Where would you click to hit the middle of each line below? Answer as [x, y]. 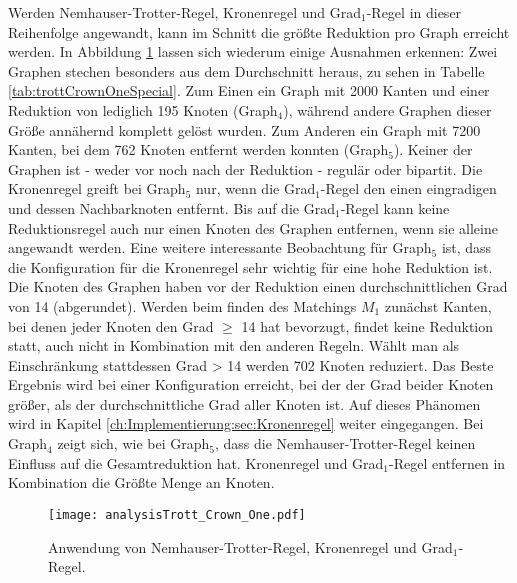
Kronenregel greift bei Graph [97, 188]
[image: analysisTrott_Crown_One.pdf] [177, 514]
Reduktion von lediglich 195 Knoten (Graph [143, 109]
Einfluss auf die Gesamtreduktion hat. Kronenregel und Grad [196, 462]
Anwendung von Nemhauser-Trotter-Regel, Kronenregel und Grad [250, 546]
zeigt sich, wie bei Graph [133, 443]
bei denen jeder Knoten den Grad [111, 325]
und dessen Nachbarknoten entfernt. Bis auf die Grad [171, 207]
